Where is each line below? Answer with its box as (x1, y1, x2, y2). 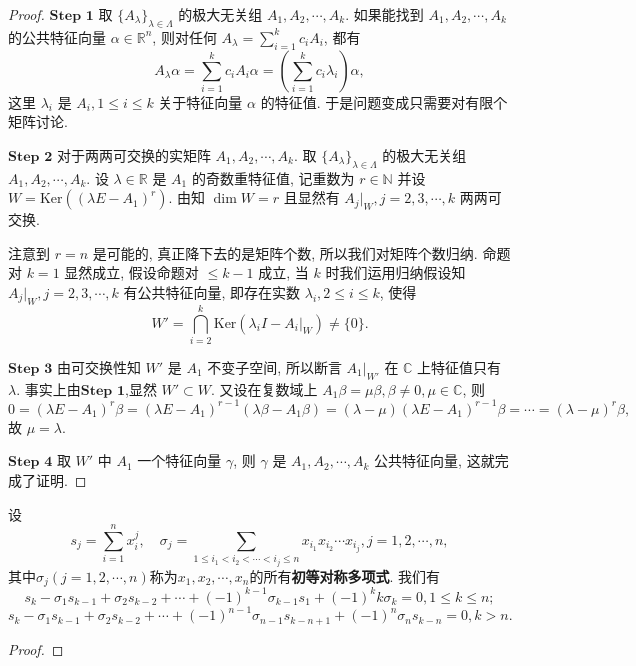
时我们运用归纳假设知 (325, 262, 466, 283)
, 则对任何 (152, 26, 217, 47)
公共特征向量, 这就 (374, 450, 495, 471)
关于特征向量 (158, 91, 243, 112)
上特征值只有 (417, 356, 502, 377)
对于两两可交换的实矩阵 (56, 144, 211, 165)
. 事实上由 (16, 378, 81, 399)
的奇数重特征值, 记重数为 (191, 167, 355, 188)
